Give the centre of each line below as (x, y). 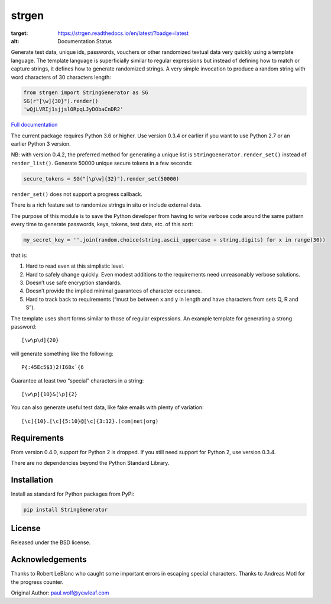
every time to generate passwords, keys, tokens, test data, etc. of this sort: (102, 224)
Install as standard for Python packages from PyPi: (73, 494)
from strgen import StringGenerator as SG (86, 93)
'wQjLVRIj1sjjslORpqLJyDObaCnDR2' (73, 109)
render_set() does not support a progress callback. (77, 194)
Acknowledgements (49, 560)
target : (20, 33)
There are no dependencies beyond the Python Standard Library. (90, 463)
